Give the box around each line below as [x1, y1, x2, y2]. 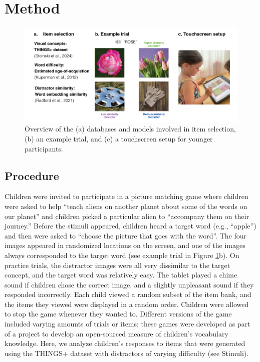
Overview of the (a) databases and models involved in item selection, [25, 123, 236, 134]
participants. [25, 143, 63, 153]
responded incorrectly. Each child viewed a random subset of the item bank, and [5, 289, 251, 299]
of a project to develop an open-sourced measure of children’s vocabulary [5, 328, 228, 338]
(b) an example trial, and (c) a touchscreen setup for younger [25, 133, 213, 143]
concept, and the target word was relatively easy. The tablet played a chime [5, 269, 237, 280]
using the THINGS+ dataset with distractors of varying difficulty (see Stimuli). [5, 347, 249, 358]
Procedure [5, 167, 59, 183]
